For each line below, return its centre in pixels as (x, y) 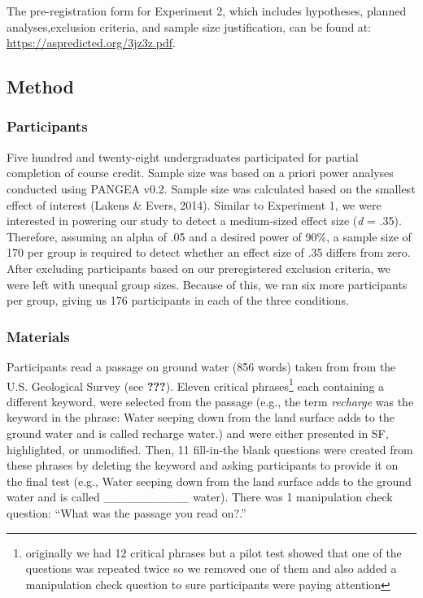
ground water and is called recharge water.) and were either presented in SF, (198, 433)
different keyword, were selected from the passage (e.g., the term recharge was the (210, 401)
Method (40, 87)
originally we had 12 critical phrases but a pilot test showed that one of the (214, 552)
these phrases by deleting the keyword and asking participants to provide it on (203, 465)
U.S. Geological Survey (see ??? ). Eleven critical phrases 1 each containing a (196, 384)
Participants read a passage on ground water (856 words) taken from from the (201, 366)
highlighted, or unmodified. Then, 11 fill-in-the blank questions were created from (210, 449)
